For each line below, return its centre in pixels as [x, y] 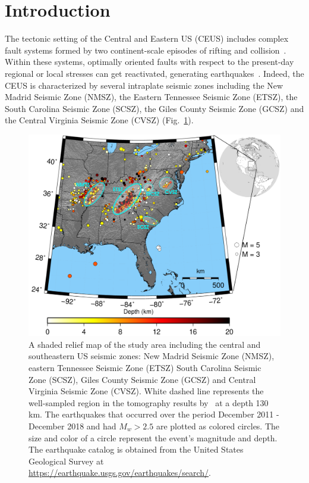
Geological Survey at [66, 461]
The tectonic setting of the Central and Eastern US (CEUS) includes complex [147, 38]
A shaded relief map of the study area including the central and [145, 344]
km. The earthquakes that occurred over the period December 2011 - [154, 414]
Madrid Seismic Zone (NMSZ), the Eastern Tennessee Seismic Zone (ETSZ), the [151, 97]
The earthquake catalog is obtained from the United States [136, 449]
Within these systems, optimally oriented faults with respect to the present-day [149, 62]
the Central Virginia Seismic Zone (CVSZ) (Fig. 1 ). [99, 120]
